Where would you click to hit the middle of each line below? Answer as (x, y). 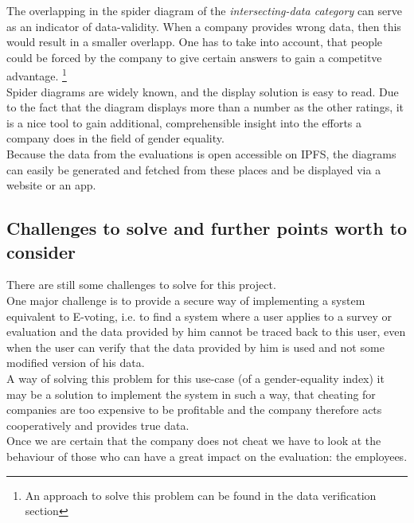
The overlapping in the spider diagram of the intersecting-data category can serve (204, 10)
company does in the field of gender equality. (115, 138)
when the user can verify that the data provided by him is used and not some (195, 347)
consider (41, 251)
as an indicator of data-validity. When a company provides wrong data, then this (204, 26)
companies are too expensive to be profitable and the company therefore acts (194, 410)
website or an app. (51, 185)
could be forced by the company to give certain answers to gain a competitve (194, 57)
